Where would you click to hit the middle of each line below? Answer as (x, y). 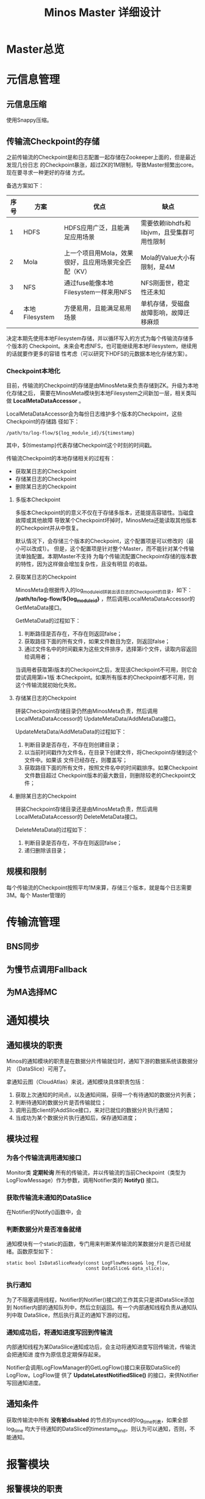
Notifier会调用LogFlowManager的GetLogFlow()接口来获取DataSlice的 (93, 1367)
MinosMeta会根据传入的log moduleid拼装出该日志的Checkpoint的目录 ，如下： (104, 591)
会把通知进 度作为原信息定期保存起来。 (55, 1354)
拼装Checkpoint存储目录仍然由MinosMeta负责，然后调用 (86, 711)
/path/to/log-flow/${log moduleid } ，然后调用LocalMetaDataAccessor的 (105, 599)
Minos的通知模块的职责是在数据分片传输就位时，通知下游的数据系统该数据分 (102, 1061)
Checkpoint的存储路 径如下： (43, 422)
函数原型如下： (36, 1251)
